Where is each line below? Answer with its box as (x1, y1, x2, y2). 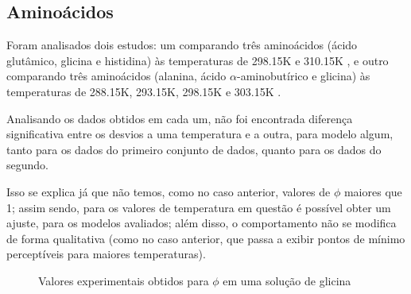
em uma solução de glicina (223, 272, 351, 288)
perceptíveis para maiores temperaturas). (6, 246, 206, 262)
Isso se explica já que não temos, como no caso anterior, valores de (6, 183, 331, 199)
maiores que (343, 183, 402, 199)
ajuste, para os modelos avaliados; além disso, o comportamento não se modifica (6, 215, 397, 231)
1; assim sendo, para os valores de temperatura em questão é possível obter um (6, 199, 391, 215)
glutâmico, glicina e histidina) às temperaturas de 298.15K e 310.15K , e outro (6, 52, 389, 68)
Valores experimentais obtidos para (38, 272, 209, 288)
